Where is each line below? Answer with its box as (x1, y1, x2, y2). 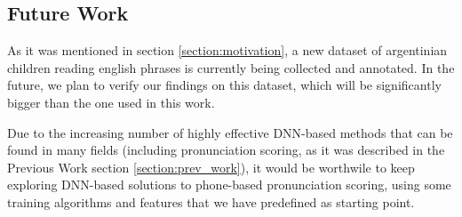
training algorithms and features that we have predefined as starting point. (7, 192, 415, 211)
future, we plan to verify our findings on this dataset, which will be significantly (7, 76, 442, 94)
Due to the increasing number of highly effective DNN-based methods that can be (7, 123, 453, 141)
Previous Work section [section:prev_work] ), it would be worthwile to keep (7, 157, 415, 176)
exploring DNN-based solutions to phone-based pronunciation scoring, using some (7, 175, 451, 194)
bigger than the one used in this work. (7, 92, 215, 111)
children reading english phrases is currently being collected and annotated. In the (7, 58, 455, 76)
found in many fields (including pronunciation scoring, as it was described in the (7, 141, 445, 159)
